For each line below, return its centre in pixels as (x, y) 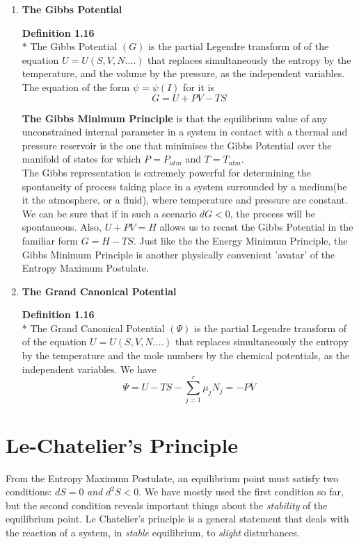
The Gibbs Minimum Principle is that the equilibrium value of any (175, 118)
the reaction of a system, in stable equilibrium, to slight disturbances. (153, 532)
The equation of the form (76, 86)
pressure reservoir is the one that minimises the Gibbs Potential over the (177, 145)
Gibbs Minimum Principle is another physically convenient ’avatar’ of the (178, 254)
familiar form (50, 240)
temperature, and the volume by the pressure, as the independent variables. (183, 73)
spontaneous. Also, (62, 227)
